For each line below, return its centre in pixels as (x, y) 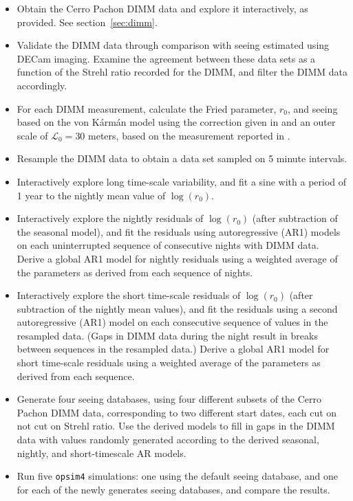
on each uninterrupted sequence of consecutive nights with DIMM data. (168, 245)
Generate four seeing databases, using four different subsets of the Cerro (169, 399)
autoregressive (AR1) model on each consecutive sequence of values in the (172, 322)
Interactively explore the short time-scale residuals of (129, 295)
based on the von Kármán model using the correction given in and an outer (176, 122)
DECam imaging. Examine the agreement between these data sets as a (166, 58)
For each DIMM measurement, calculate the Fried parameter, (147, 108)
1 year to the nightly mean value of (91, 195)
